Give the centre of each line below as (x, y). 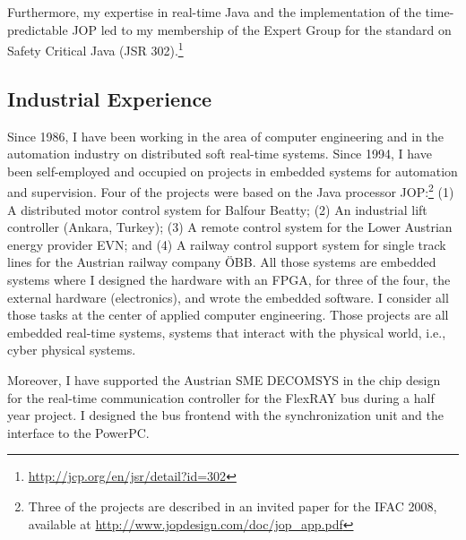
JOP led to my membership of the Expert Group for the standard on (262, 29)
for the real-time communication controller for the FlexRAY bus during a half (221, 397)
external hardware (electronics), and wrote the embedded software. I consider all (228, 297)
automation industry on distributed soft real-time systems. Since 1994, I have (220, 154)
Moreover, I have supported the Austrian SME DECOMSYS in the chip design (224, 380)
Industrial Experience (110, 98)
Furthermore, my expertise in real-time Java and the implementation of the (214, 12)
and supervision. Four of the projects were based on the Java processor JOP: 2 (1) (231, 191)
